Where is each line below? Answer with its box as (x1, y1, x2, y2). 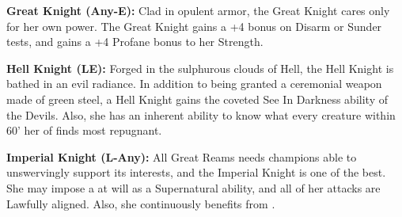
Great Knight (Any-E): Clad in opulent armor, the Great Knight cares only (6, 2, 390, 18)
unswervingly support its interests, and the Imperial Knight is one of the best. (6, 164, 386, 181)
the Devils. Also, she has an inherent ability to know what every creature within (6, 106, 396, 123)
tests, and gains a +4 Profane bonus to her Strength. (6, 33, 264, 50)
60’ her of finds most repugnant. (6, 122, 162, 139)
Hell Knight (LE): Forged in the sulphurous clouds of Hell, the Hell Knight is (6, 59, 394, 76)
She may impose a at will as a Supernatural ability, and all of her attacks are (6, 179, 381, 196)
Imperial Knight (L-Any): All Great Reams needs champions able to (6, 148, 357, 165)
